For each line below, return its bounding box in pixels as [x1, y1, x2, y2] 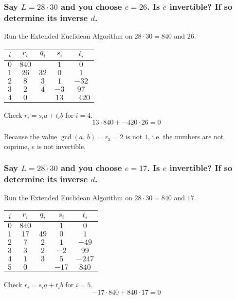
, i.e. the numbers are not [147, 131, 224, 142]
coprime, [4, 141, 30, 151]
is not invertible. [37, 141, 86, 151]
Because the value [4, 131, 57, 142]
